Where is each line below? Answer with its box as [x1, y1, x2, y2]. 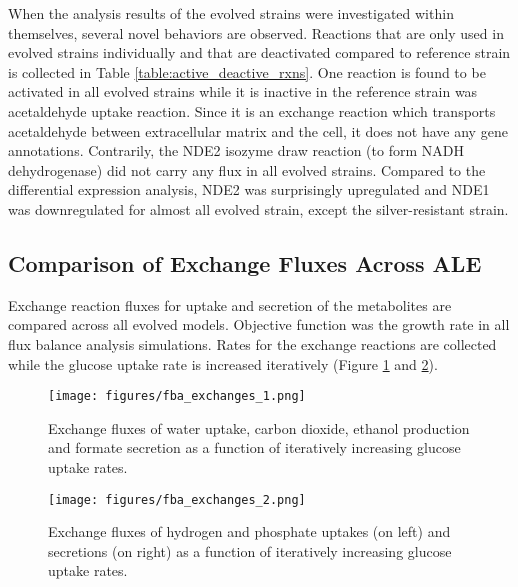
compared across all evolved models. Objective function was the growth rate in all [8, 314, 510, 335]
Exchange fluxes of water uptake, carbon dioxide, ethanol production [48, 417, 470, 438]
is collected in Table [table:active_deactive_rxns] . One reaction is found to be [8, 61, 486, 82]
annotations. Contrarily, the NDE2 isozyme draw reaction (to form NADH [8, 140, 464, 161]
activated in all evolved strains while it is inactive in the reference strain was [8, 81, 478, 102]
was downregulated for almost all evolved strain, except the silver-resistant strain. [8, 198, 509, 219]
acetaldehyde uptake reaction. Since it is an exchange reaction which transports [8, 100, 496, 121]
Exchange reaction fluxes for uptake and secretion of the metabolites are [8, 294, 452, 315]
